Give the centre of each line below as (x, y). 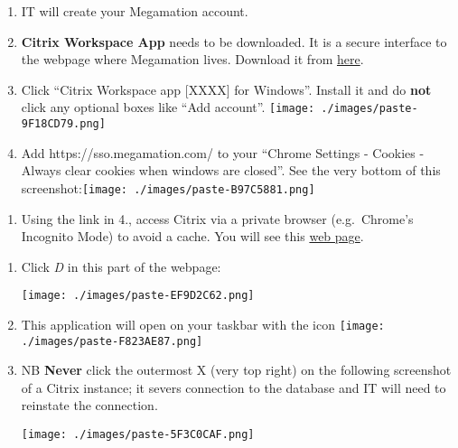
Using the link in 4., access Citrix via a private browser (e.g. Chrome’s (217, 218)
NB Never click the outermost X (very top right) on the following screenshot (236, 370)
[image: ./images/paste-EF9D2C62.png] (138, 296)
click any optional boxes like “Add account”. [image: (168, 107)
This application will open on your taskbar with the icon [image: (203, 324)
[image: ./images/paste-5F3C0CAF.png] (138, 435)
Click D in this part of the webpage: (121, 266)
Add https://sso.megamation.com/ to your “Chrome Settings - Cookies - (223, 152)
